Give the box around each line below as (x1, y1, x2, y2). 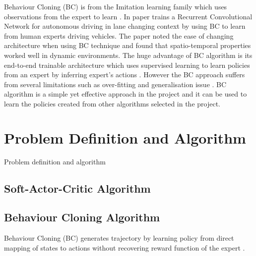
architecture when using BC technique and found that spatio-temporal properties (4, 40, 251, 51)
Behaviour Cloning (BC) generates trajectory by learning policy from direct (4, 233, 234, 243)
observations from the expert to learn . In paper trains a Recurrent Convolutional (4, 11, 253, 21)
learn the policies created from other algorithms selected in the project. (4, 98, 221, 108)
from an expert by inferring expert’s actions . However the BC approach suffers (4, 69, 245, 80)
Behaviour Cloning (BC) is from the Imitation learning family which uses (4, 1, 227, 11)
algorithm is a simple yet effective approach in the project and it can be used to (4, 89, 247, 99)
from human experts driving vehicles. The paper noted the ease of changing (4, 30, 234, 41)
